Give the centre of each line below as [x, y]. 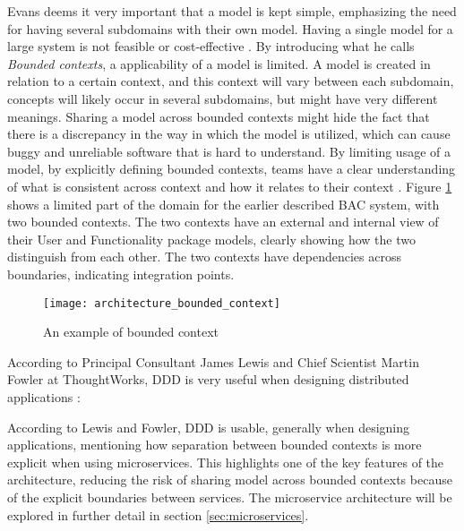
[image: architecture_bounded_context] [162, 303]
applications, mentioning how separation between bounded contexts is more [215, 445]
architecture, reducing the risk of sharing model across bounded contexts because [230, 480]
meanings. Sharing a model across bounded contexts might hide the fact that [219, 116]
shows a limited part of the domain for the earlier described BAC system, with [223, 204]
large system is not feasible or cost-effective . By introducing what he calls [211, 46]
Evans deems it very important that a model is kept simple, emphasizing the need [232, 11]
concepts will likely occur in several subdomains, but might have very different [223, 98]
